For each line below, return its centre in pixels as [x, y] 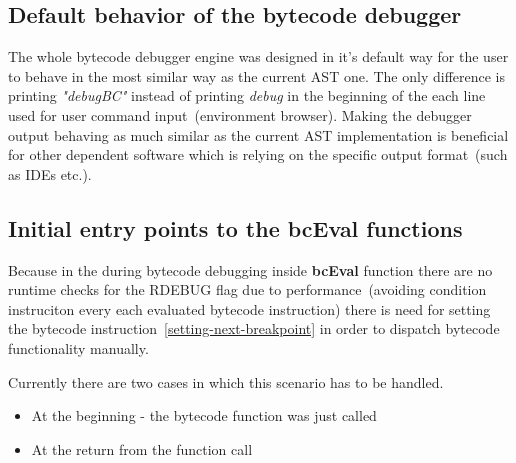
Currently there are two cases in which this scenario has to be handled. [226, 381]
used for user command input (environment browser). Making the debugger [240, 114]
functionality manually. [78, 347]
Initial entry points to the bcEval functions [235, 227]
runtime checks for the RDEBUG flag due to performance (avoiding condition [247, 289]
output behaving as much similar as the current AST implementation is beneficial [258, 134]
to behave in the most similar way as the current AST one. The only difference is [257, 75]
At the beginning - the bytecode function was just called [204, 415]
